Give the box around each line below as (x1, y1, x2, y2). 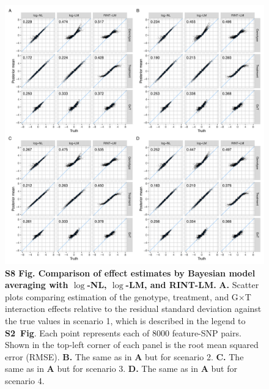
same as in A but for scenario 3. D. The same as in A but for (5, 362, 237, 375)
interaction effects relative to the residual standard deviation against (5, 302, 262, 315)
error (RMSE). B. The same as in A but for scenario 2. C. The (5, 350, 244, 363)
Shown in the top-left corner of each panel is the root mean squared (5, 338, 259, 351)
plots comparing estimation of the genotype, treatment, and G (5, 290, 238, 303)
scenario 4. (5, 374, 45, 387)
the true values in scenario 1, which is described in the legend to (5, 314, 246, 327)
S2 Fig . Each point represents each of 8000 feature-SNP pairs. (5, 326, 241, 339)
